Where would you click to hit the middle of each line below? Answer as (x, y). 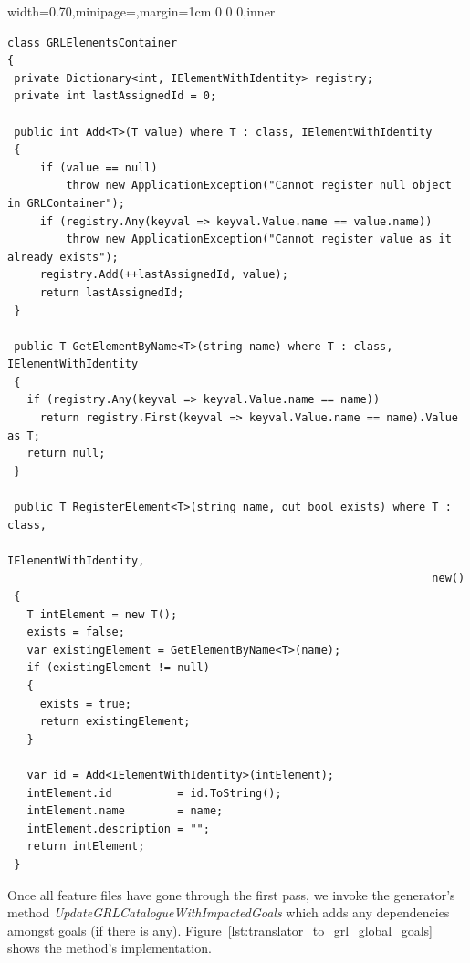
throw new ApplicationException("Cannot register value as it (259, 239)
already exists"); (63, 257)
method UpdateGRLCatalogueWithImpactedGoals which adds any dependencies (229, 912)
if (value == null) (99, 167)
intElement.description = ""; (118, 828)
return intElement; (86, 847)
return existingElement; (115, 722)
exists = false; (76, 632)
